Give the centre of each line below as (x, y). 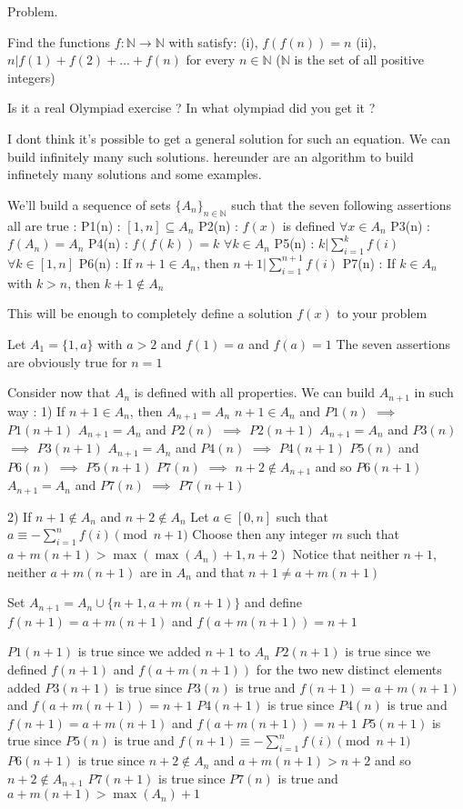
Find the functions (59, 41)
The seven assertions (393, 343)
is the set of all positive (359, 60)
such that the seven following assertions (342, 204)
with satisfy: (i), (213, 41)
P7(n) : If (369, 262)
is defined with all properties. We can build (255, 392)
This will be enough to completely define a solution (150, 313)
